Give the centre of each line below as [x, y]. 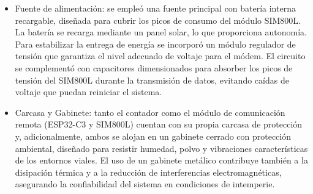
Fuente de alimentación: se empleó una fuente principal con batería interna [155, 8]
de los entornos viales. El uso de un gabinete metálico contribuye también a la [161, 160]
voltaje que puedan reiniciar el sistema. [89, 92]
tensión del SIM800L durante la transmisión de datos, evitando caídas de [152, 80]
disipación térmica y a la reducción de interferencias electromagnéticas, [148, 172]
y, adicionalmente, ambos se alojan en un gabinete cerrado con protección [153, 136]
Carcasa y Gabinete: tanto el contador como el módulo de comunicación [150, 112]
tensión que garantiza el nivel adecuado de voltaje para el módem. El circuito [160, 56]
